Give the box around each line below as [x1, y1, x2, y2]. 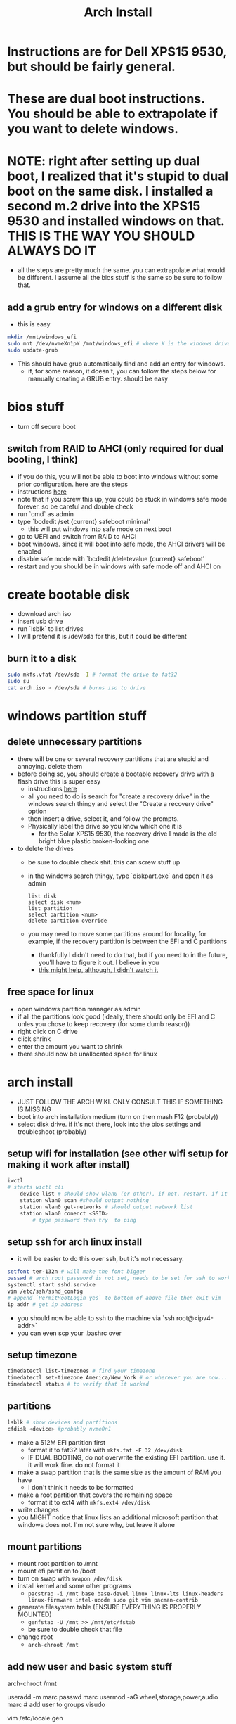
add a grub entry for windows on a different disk [7, 301, 223, 313]
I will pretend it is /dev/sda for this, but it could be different [17, 632, 188, 641]
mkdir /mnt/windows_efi [7, 333, 77, 341]
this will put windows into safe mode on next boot [27, 525, 172, 533]
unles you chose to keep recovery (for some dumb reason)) [17, 1019, 190, 1028]
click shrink [17, 1035, 51, 1043]
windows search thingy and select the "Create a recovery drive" [27, 799, 214, 807]
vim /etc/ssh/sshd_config [7, 1288, 83, 1295]
